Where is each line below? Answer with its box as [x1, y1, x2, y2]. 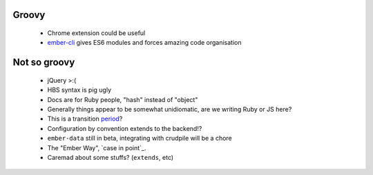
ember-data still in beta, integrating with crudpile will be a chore [47, 134, 233, 143]
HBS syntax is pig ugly [47, 86, 112, 94]
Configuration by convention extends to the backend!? [47, 124, 202, 132]
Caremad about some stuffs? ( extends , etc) [47, 153, 174, 161]
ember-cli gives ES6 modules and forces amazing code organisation [47, 39, 242, 47]
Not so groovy [12, 56, 75, 68]
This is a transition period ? [47, 114, 123, 123]
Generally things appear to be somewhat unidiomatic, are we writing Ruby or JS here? [47, 105, 292, 113]
